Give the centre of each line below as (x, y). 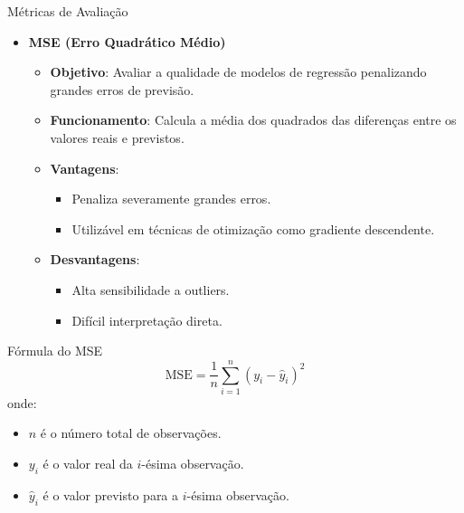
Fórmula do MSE (55, 351)
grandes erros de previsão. (122, 89)
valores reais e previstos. (117, 137)
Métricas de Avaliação (68, 11)
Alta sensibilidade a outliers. (151, 289)
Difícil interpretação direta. (147, 320)
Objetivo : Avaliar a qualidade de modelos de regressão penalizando (238, 72)
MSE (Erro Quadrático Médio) (127, 41)
